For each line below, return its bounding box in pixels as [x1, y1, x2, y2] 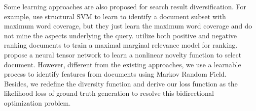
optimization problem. [4, 97, 71, 108]
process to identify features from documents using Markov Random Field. [4, 69, 227, 79]
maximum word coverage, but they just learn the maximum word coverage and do [4, 21, 252, 31]
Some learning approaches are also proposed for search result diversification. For [4, 1, 247, 11]
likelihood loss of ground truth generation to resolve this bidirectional [4, 88, 214, 98]
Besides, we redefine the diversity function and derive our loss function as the [4, 78, 238, 88]
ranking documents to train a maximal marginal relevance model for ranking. [4, 40, 238, 50]
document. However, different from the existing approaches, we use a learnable [4, 59, 241, 69]
